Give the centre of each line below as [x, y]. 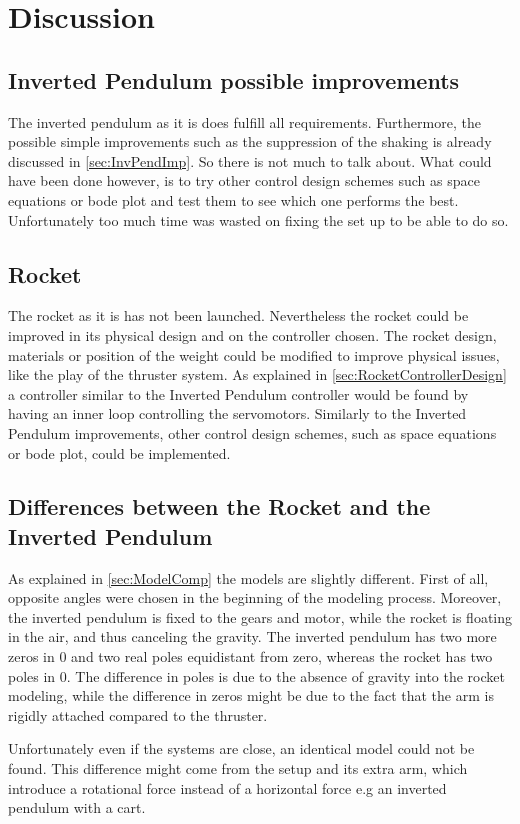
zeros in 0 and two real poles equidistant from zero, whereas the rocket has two [250, 656]
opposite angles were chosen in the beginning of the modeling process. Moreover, [255, 597]
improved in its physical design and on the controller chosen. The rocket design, [252, 334]
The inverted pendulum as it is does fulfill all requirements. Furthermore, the [244, 121]
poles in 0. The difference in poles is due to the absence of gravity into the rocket [256, 675]
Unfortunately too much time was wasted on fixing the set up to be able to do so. [258, 219]
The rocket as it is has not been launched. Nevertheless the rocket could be [238, 315]
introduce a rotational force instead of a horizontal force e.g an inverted [227, 787]
